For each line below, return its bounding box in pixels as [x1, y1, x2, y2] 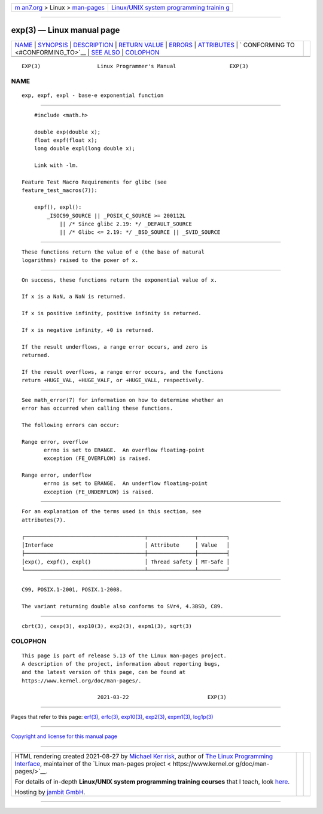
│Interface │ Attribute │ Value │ [22, 541, 230, 548]
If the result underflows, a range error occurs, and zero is [22, 343, 208, 350]
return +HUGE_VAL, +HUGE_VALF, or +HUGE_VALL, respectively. [22, 377, 205, 384]
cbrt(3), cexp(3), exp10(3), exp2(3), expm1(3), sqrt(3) [22, 623, 193, 629]
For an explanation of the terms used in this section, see [22, 508, 202, 515]
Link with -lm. [33, 162, 79, 169]
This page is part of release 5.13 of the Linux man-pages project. [22, 652, 227, 659]
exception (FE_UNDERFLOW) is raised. [44, 488, 155, 495]
